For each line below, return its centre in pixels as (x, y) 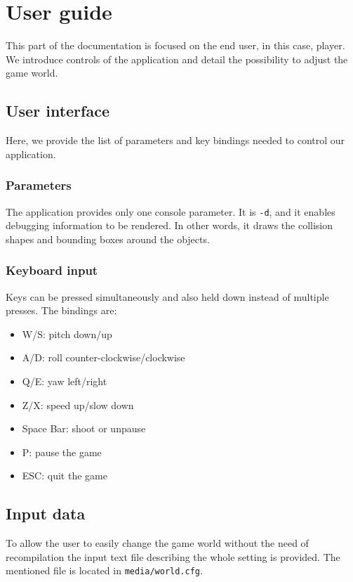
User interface (58, 111)
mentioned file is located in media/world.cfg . (104, 570)
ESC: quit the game (65, 476)
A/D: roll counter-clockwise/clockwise (104, 357)
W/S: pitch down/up (67, 334)
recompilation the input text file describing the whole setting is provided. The (173, 556)
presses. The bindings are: (61, 310)
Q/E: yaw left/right (65, 381)
